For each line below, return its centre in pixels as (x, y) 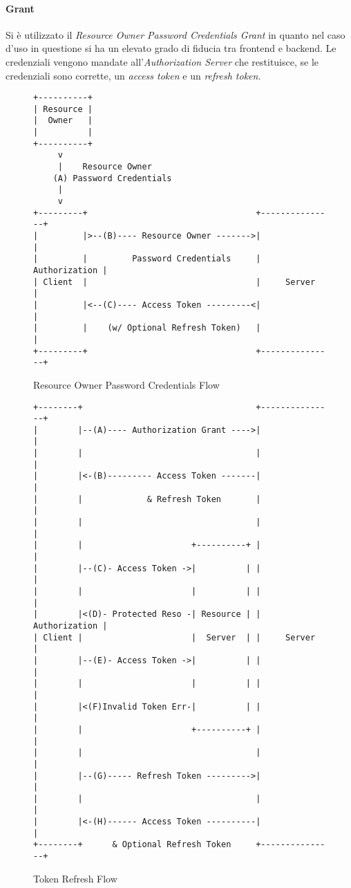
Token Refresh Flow (75, 878)
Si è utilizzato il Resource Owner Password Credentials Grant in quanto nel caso (175, 34)
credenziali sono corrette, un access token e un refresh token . (133, 75)
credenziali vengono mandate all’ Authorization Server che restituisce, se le (162, 61)
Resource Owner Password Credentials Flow (126, 384)
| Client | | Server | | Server (174, 637)
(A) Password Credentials (112, 178)
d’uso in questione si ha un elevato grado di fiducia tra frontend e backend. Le (171, 48)
